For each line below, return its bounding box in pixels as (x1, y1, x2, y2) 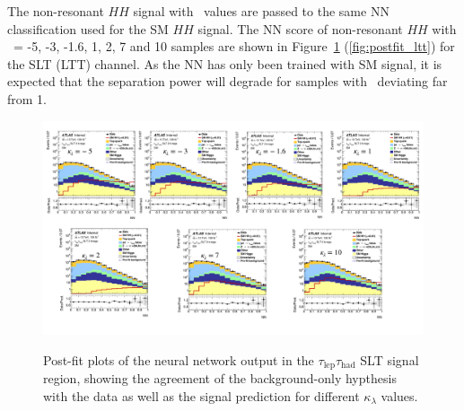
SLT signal (360, 350, 419, 369)
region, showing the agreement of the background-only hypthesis (43, 369, 397, 388)
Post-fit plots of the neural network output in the (43, 350, 314, 369)
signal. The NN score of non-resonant (197, 19, 403, 38)
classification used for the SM (7, 19, 169, 38)
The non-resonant (7, 2, 104, 20)
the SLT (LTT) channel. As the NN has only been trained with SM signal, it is (7, 54, 442, 73)
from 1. (7, 89, 47, 108)
